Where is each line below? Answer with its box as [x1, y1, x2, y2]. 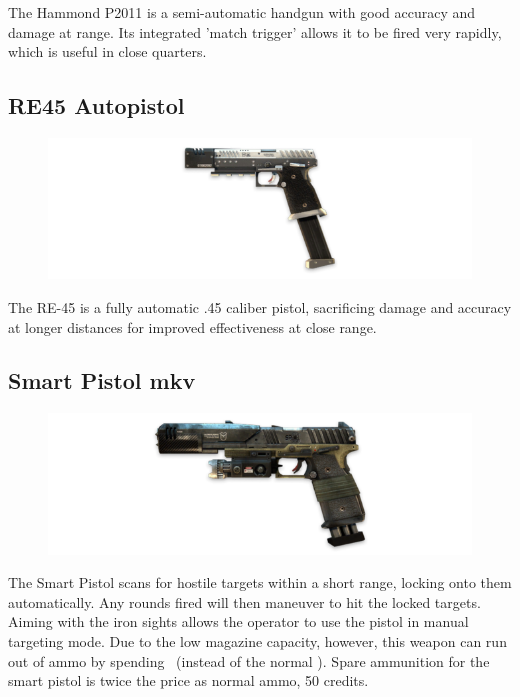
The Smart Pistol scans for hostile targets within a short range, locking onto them [8, 572, 512, 593]
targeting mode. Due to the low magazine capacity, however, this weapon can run [8, 631, 507, 651]
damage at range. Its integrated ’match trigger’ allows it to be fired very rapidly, [8, 21, 502, 42]
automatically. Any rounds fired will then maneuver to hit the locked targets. [8, 591, 481, 612]
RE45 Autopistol [8, 90, 185, 121]
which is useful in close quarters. [8, 41, 207, 62]
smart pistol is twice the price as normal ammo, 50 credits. [8, 670, 369, 691]
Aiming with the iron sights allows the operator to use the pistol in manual [8, 611, 469, 632]
